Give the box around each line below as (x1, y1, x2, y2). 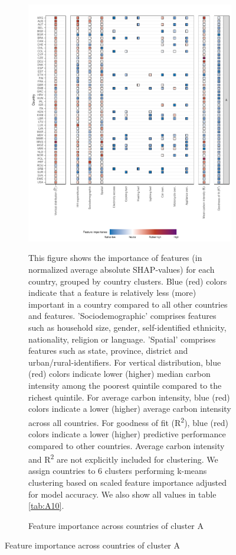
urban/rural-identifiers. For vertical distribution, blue (28, 356, 221, 368)
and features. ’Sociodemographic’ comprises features (28, 309, 217, 322)
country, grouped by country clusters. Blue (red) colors (28, 275, 227, 287)
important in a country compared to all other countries (28, 298, 228, 310)
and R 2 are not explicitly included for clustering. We (28, 451, 218, 465)
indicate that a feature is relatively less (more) (28, 286, 196, 299)
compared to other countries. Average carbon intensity (28, 439, 225, 451)
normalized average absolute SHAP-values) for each (28, 263, 215, 276)
